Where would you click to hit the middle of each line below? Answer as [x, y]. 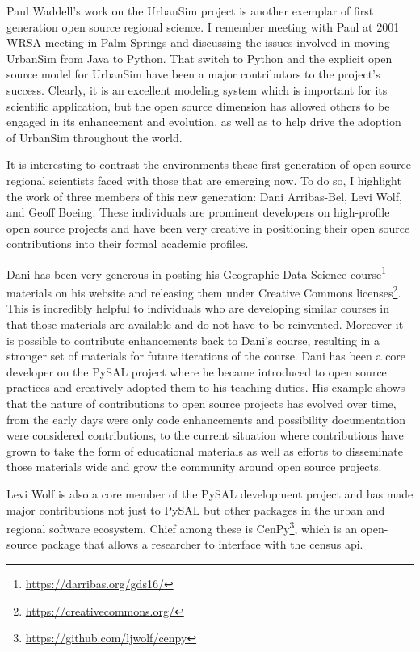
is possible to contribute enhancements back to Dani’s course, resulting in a [193, 340]
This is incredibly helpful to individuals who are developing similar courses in [198, 308]
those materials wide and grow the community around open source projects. [194, 467]
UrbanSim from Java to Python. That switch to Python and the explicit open [199, 58]
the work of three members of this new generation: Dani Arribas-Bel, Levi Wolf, [204, 196]
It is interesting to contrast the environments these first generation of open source [209, 164]
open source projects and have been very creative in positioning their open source [208, 227]
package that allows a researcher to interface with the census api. [202, 544]
